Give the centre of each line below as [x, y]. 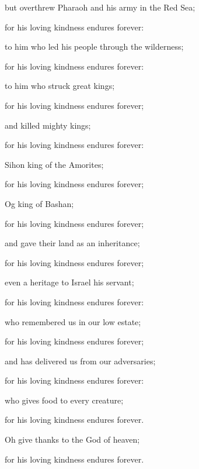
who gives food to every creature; [64, 400]
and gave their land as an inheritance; [72, 243]
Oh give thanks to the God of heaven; [72, 439]
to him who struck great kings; [60, 86]
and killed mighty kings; [48, 125]
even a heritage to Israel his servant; [69, 282]
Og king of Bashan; [39, 203]
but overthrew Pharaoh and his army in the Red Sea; [100, 7]
